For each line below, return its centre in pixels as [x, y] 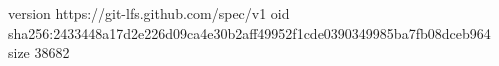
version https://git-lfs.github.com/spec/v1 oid [149, 13]
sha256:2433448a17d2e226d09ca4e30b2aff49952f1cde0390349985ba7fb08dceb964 [249, 32]
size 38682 [39, 52]
